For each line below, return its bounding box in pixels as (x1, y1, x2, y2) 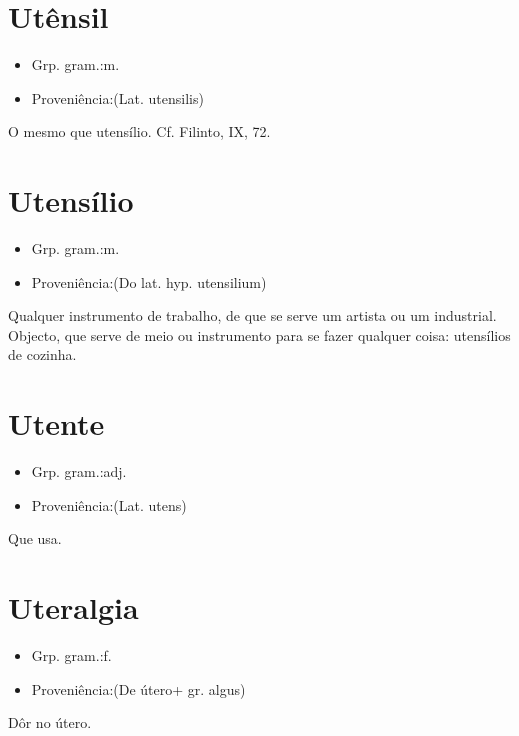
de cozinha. (8, 344, 77, 365)
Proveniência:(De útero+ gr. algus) (31, 678, 246, 699)
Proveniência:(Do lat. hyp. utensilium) (31, 271, 267, 292)
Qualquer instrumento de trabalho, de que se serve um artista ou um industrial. (8, 305, 497, 326)
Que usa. (8, 528, 62, 549)
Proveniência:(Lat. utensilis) (31, 87, 204, 108)
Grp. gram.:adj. (31, 461, 127, 482)
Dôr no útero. (8, 712, 92, 733)
